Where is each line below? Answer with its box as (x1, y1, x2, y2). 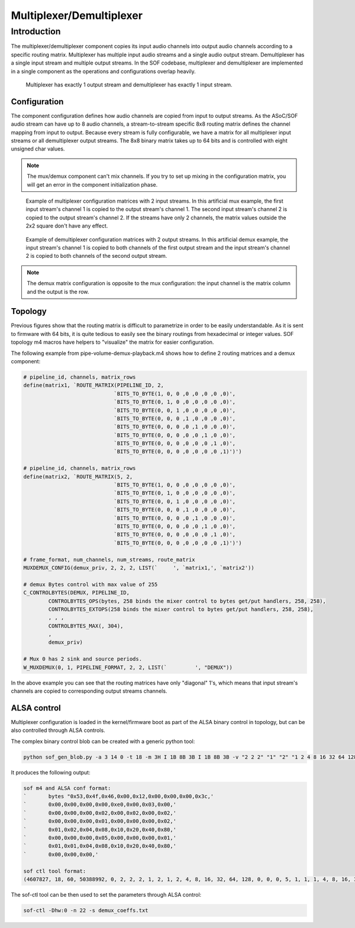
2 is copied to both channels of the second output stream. (25, 252, 167, 260)
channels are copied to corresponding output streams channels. (11, 687, 167, 695)
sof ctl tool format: (23, 868, 86, 874)
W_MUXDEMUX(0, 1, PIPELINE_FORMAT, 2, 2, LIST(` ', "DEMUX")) (23, 664, 233, 671)
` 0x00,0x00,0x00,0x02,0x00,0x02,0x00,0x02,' (23, 809, 177, 816)
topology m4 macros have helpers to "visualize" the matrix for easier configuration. (11, 338, 214, 346)
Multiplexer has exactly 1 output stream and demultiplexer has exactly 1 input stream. (25, 81, 233, 88)
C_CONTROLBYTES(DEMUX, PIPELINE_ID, (23, 590, 130, 596)
